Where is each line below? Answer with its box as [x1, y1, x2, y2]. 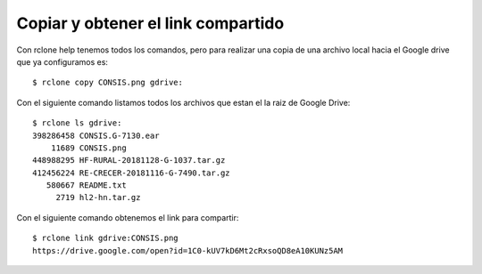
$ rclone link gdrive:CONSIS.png [32, 233, 179, 244]
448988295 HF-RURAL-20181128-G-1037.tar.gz [32, 156, 226, 165]
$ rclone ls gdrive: [32, 118, 122, 128]
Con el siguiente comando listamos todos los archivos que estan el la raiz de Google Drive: [16, 97, 351, 108]
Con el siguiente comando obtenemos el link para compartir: [16, 212, 239, 222]
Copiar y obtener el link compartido [16, 13, 285, 33]
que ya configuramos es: [16, 56, 109, 67]
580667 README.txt [46, 181, 127, 190]
